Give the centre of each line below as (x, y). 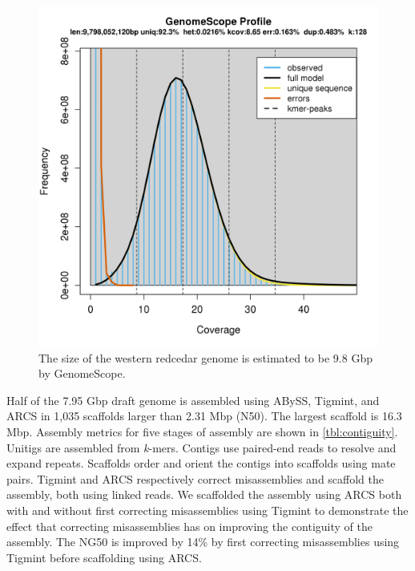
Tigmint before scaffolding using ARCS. (104, 557)
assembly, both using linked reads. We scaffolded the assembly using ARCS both (204, 494)
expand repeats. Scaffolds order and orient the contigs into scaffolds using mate (201, 463)
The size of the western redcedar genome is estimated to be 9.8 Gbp (205, 357)
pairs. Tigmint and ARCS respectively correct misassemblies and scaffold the (195, 478)
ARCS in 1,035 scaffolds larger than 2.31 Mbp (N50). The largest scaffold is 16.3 (204, 416)
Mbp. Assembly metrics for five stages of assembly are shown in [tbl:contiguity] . (202, 431)
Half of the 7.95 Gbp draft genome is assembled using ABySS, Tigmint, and (193, 400)
